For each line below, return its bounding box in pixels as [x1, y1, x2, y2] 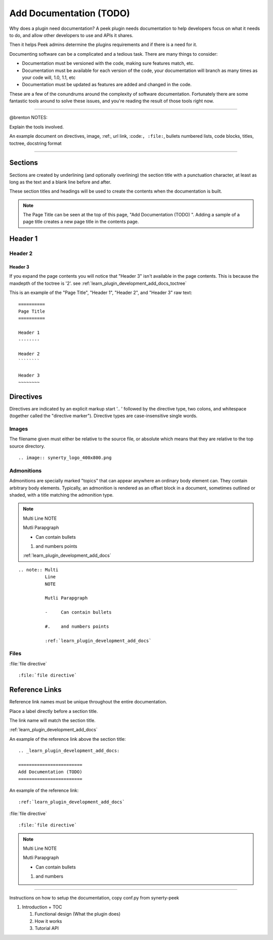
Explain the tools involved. [9, 124, 64, 130]
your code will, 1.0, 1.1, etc [22, 74, 76, 81]
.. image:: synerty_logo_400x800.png [18, 455, 112, 461]
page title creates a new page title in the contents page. [23, 218, 139, 225]
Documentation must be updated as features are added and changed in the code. [22, 82, 192, 88]
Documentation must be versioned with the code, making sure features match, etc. [22, 60, 195, 66]
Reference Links [9, 686, 62, 694]
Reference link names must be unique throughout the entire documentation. [9, 699, 167, 705]
